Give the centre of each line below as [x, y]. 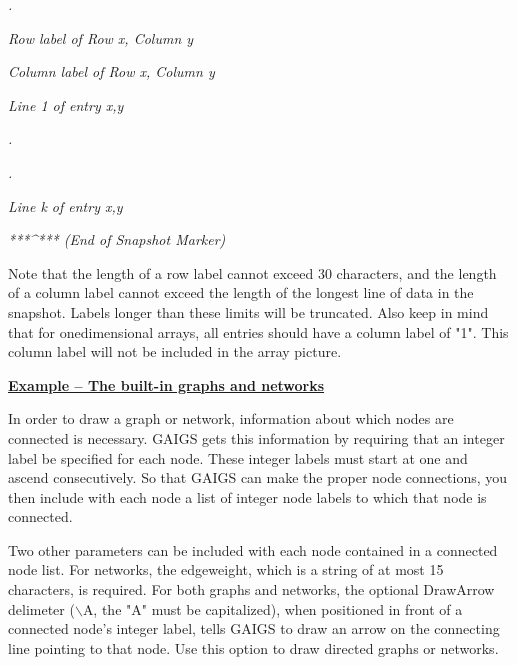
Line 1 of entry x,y [66, 104]
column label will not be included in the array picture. [175, 351]
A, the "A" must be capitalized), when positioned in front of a [272, 608]
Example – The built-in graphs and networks [166, 384]
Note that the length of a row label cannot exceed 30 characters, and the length [252, 272]
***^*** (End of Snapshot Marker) [117, 239]
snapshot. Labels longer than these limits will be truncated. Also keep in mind [248, 311]
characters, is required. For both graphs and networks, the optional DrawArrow [251, 589]
